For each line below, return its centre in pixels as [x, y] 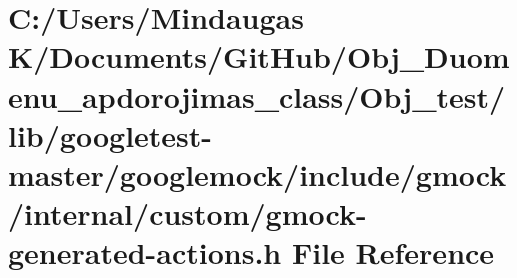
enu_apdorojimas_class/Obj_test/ [257, 95]
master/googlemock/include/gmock [257, 173]
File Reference [393, 252]
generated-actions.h [145, 252]
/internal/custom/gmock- [187, 213]
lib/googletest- [110, 134]
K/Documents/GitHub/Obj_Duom [259, 56]
